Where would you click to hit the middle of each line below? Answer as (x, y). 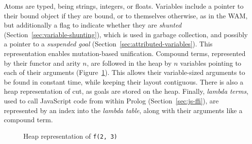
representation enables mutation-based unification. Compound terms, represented (125, 53)
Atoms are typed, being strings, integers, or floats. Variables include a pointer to (124, 6)
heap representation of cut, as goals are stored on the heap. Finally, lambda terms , (126, 91)
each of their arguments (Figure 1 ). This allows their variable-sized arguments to (125, 72)
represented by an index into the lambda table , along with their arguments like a (123, 110)
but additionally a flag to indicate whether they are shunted (93, 25)
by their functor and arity (42, 63)
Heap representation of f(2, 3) (70, 136)
